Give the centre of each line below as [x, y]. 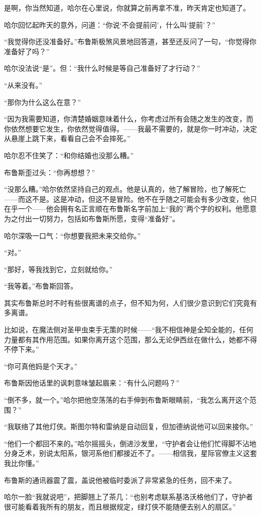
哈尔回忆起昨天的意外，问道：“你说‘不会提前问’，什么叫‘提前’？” [110, 24]
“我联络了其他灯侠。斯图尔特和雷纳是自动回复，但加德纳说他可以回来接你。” [129, 426]
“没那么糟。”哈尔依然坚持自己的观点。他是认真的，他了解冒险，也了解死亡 [125, 189]
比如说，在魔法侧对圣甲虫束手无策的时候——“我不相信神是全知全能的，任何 [129, 330]
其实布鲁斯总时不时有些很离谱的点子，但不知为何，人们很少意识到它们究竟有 [130, 302]
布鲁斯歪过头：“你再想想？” [50, 172]
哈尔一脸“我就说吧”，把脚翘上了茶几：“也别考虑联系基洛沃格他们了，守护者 [128, 497]
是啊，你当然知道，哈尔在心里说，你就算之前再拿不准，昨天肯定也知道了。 [127, 8]
